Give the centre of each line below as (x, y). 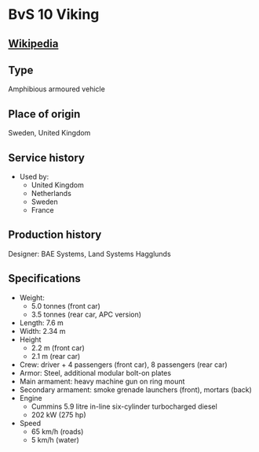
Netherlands (51, 194)
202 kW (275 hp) (58, 414)
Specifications (44, 278)
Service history (46, 158)
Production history (55, 235)
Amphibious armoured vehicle (57, 89)
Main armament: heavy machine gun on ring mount (102, 381)
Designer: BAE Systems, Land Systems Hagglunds (89, 254)
